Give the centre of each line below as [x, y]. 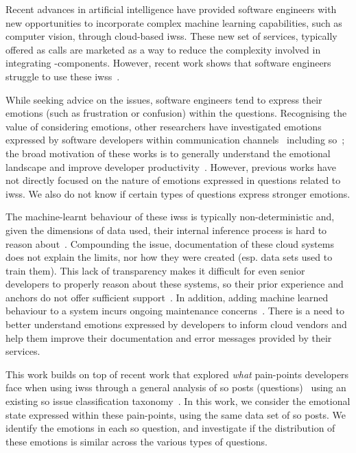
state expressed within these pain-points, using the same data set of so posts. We [176, 414]
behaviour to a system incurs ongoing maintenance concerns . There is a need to [175, 311]
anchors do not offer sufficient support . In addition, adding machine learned [167, 297]
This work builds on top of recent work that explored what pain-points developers [177, 374]
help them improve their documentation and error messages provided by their [169, 337]
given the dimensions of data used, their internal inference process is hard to [166, 230]
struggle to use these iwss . [63, 76]
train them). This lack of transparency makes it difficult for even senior [155, 270]
